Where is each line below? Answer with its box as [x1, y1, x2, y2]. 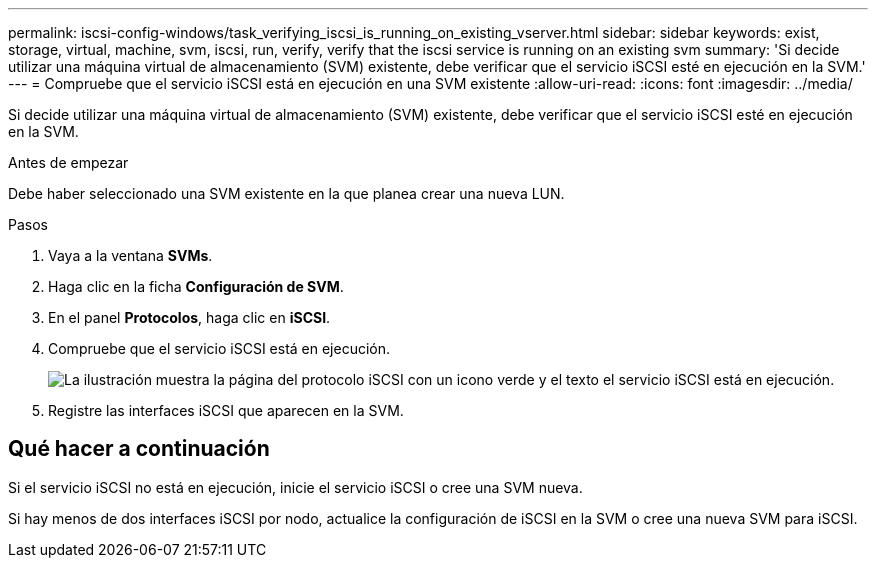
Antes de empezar [8, 154, 129, 171]
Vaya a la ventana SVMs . [48, 247, 213, 264]
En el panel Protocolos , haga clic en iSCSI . [48, 309, 331, 326]
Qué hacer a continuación [8, 436, 270, 462]
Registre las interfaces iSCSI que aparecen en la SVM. [48, 402, 404, 419]
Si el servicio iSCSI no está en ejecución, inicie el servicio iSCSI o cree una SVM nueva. [8, 478, 583, 496]
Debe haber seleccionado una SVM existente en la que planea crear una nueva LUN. [8, 185, 565, 202]
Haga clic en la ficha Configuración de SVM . [48, 278, 344, 295]
